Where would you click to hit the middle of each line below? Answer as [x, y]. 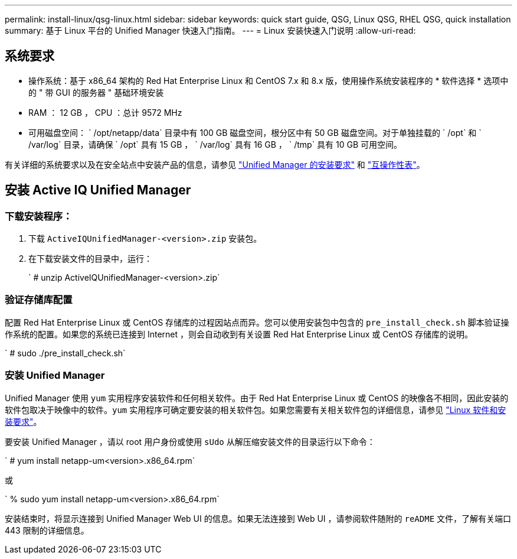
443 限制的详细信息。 [47, 530]
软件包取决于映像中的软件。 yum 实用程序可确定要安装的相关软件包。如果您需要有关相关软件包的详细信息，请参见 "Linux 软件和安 [256, 409]
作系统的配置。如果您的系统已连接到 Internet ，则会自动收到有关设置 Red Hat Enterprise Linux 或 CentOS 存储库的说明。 [239, 334]
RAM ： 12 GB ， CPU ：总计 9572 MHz [105, 112]
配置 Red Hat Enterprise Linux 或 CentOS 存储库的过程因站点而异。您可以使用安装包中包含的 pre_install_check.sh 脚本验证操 [257, 322]
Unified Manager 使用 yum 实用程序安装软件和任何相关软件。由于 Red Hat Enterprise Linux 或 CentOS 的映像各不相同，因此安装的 [257, 398]
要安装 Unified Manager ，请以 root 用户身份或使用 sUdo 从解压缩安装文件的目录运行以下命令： [190, 441]
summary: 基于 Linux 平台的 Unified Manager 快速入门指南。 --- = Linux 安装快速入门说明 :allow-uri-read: [210, 30]
